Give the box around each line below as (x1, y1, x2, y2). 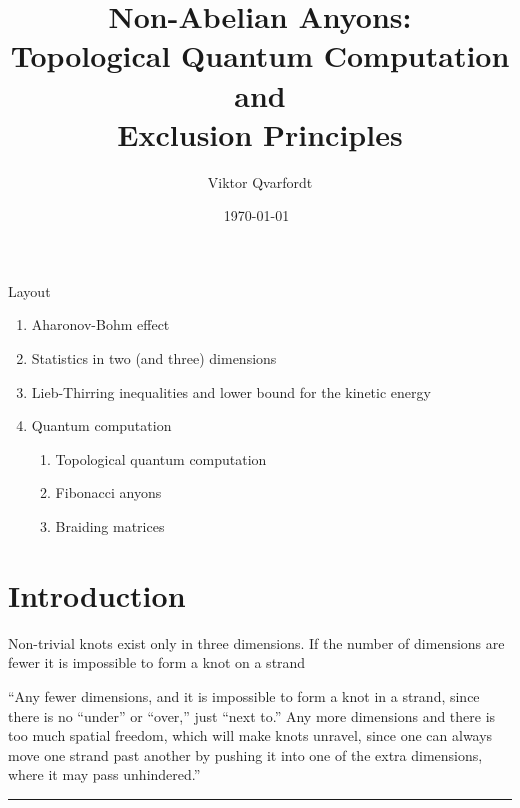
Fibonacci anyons (55, 482, 162, 503)
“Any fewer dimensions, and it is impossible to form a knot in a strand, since (8, 685, 480, 706)
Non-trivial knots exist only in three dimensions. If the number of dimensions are (8, 632, 505, 653)
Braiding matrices (55, 516, 165, 537)
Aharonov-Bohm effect (31, 314, 170, 335)
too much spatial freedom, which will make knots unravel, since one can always (8, 725, 493, 746)
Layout (8, 280, 51, 301)
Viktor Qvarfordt (207, 171, 313, 192)
